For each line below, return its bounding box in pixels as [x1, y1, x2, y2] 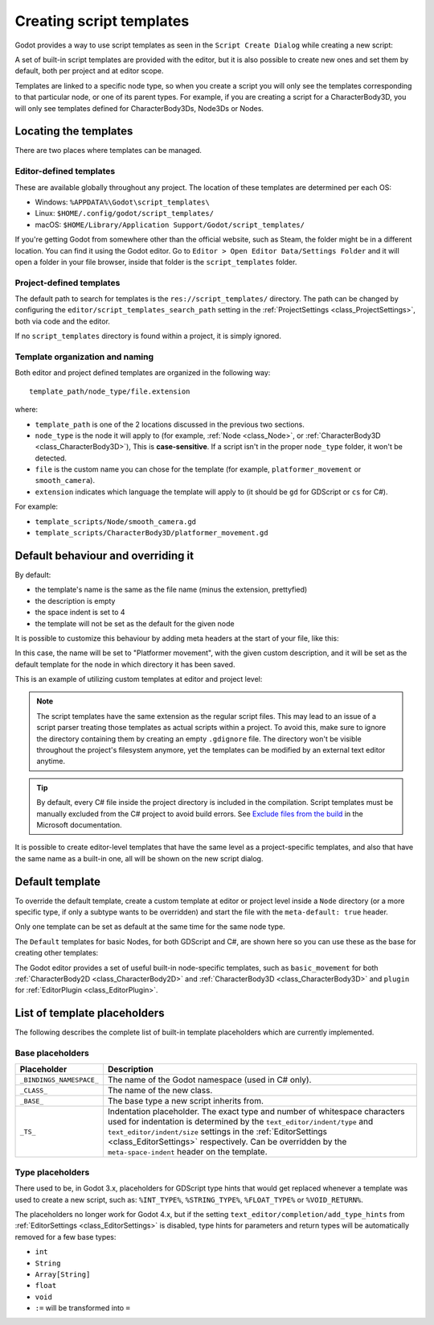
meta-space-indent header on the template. [107, 1146, 268, 1158]
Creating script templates [14, 12, 190, 30]
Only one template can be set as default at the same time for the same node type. [14, 922, 285, 931]
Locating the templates [14, 125, 133, 138]
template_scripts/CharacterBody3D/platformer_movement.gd [35, 528, 268, 538]
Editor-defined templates [14, 166, 116, 177]
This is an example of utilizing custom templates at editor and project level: [14, 675, 263, 684]
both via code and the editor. [14, 316, 110, 326]
